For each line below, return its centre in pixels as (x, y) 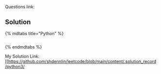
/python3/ (15, 67)
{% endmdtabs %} (23, 47)
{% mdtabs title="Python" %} (34, 33)
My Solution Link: (22, 56)
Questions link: (20, 7)
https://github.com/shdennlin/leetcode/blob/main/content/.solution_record (82, 61)
